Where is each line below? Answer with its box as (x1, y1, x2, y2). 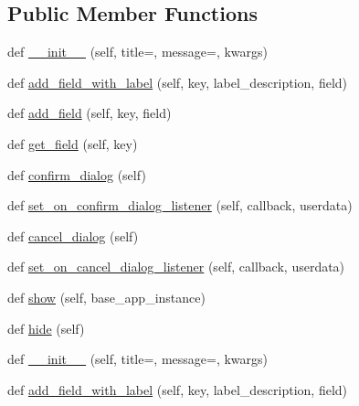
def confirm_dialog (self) (7, 165, 146, 184)
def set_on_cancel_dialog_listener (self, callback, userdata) (7, 257, 345, 276)
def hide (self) (7, 318, 85, 337)
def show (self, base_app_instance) (7, 287, 206, 306)
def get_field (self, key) (7, 134, 138, 153)
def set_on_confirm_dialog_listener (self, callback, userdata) (7, 196, 353, 215)
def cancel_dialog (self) (7, 226, 139, 245)
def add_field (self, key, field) (7, 103, 172, 123)
